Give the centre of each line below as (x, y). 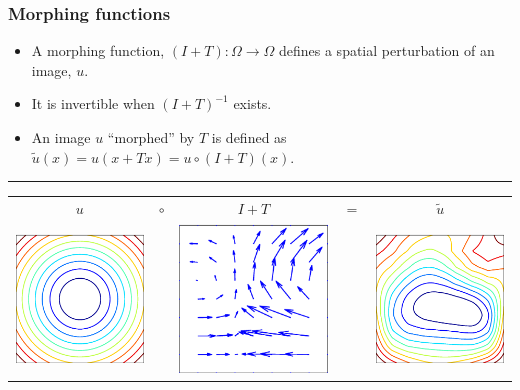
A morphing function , (98, 50)
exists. (252, 103)
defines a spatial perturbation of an (386, 50)
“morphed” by (151, 137)
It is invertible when (93, 103)
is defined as (249, 137)
